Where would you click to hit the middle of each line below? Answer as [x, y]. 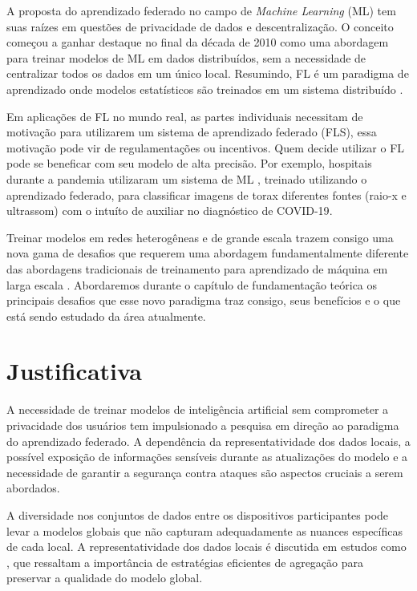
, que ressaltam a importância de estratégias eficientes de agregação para [185, 562]
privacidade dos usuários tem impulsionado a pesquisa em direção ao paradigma [203, 425]
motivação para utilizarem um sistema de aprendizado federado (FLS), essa [192, 132]
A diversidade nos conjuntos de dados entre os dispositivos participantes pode [198, 514]
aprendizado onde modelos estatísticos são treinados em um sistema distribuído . [205, 89]
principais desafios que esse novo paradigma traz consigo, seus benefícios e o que [204, 300]
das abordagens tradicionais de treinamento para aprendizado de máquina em [197, 268]
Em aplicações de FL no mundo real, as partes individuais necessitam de [185, 116]
